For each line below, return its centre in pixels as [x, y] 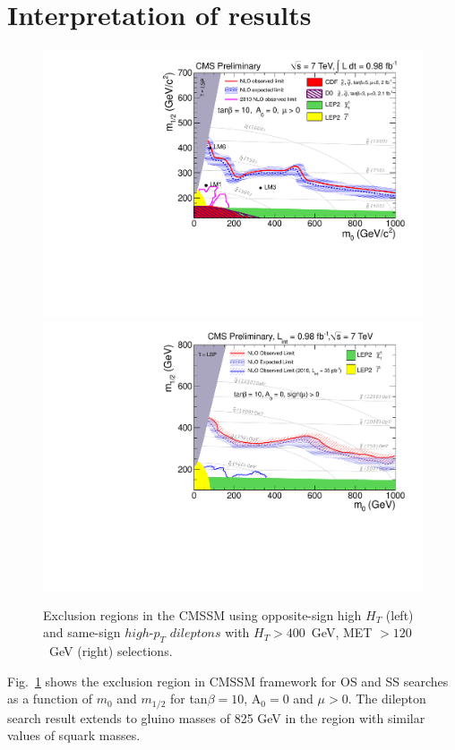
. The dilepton [387, 699]
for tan [189, 699]
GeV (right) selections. [111, 651]
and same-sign [82, 632]
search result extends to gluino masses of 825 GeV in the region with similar [216, 717]
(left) [399, 614]
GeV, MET [342, 632]
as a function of [50, 699]
